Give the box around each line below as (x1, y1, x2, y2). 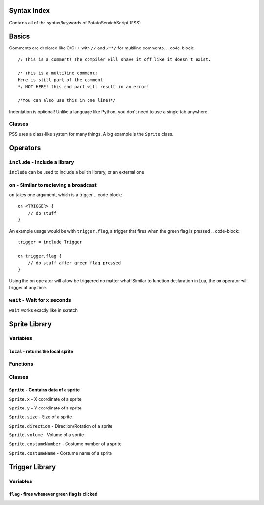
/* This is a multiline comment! (18, 70, 98, 76)
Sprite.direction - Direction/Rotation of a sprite (9, 423, 113, 429)
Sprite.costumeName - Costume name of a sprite (9, 450, 112, 456)
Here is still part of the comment (18, 77, 103, 83)
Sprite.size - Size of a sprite (9, 414, 72, 420)
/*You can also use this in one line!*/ (18, 98, 116, 103)
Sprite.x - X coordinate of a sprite (9, 396, 82, 402)
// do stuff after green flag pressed (27, 260, 121, 265)
